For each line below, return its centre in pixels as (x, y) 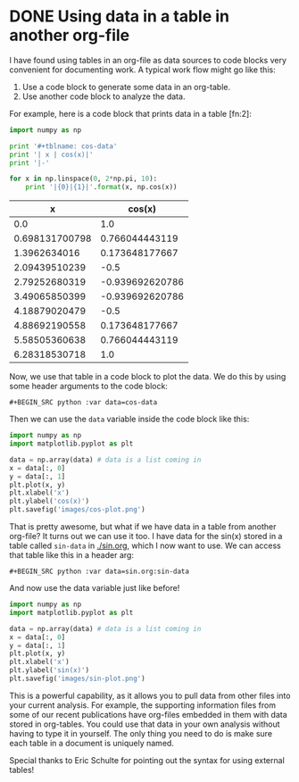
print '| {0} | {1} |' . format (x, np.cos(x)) (101, 187)
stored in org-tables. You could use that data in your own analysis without (145, 724)
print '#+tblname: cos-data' (63, 146)
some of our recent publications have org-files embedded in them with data (148, 714)
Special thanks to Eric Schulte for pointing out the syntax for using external (147, 760)
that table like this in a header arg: (71, 555)
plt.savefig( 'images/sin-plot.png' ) (77, 679)
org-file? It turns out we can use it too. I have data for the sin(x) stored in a (146, 537)
